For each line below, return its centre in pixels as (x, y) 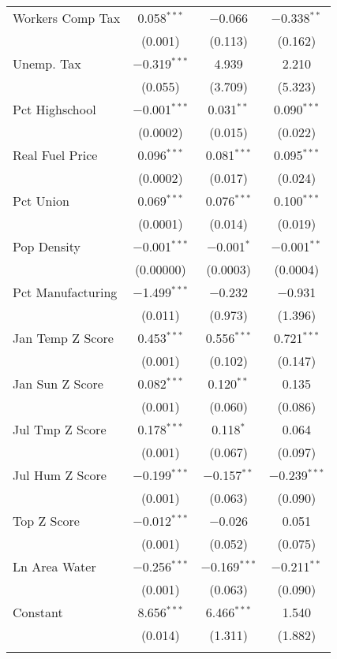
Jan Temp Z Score (63, 338)
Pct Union (41, 201)
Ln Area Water (54, 566)
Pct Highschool (54, 109)
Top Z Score (46, 521)
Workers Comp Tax (67, 18)
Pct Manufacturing (65, 292)
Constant (38, 612)
